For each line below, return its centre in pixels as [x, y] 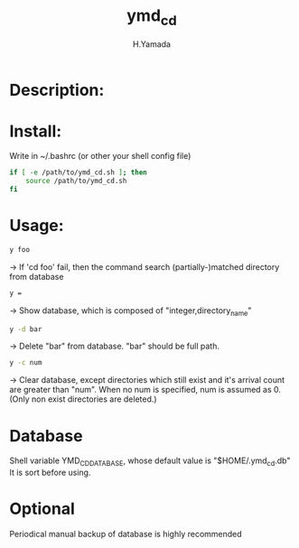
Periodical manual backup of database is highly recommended [126, 534]
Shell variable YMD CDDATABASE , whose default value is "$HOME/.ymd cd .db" [150, 462]
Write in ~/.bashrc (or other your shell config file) [100, 156]
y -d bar [26, 329]
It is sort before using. [50, 473]
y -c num [26, 363]
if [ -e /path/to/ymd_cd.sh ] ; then [78, 172]
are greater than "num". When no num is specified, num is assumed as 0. [145, 390]
